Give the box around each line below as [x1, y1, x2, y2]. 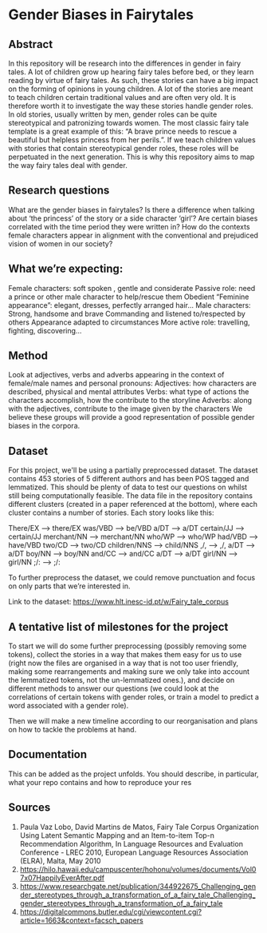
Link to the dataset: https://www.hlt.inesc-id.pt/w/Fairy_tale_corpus [8, 597, 230, 607]
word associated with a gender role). [8, 701, 129, 711]
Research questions [8, 184, 110, 197]
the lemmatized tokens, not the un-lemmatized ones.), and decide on [8, 676, 235, 685]
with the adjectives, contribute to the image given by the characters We [8, 404, 243, 413]
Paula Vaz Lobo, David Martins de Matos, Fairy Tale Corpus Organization [19, 822, 259, 831]
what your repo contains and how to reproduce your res [8, 777, 192, 787]
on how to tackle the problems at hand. [8, 725, 137, 735]
